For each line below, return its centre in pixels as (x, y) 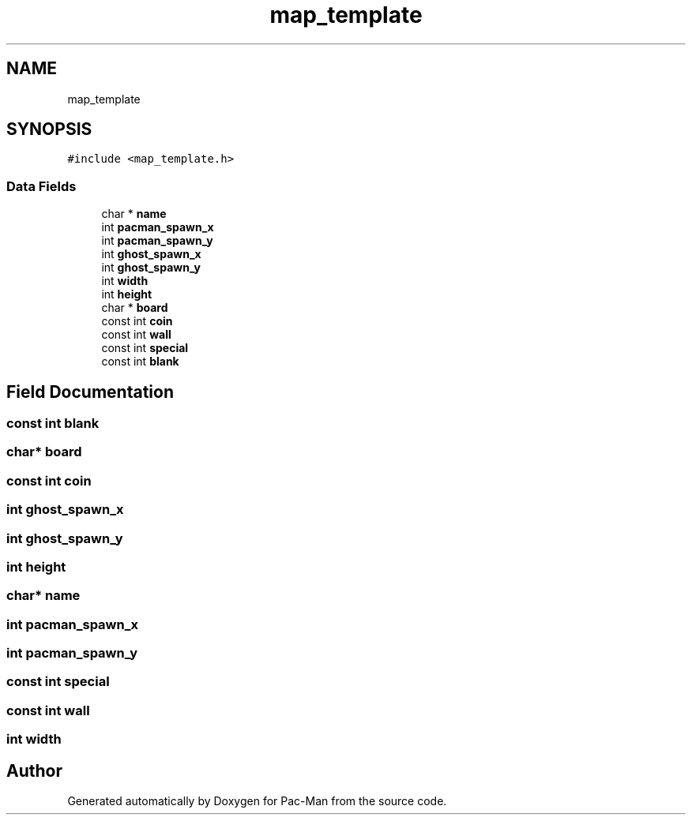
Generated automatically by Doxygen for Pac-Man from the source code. (257, 801)
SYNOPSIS (49, 129)
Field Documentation (90, 392)
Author (34, 770)
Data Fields (41, 186)
